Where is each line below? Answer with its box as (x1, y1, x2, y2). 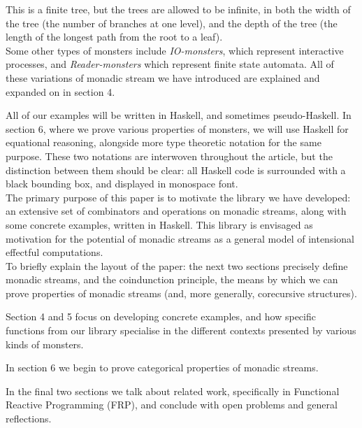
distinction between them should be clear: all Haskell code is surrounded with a (6, 162, 346, 177)
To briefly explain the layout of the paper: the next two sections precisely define (6, 258, 348, 273)
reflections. (6, 411, 52, 426)
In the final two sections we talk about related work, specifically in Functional (6, 383, 340, 398)
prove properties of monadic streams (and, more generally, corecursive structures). (6, 285, 357, 300)
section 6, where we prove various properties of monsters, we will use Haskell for (6, 121, 349, 136)
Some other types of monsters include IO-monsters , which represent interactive (6, 43, 344, 57)
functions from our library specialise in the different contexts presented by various (6, 323, 356, 338)
